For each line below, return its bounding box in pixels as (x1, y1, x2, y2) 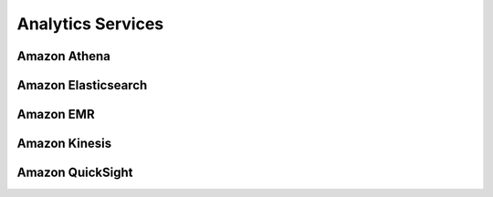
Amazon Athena (16, 48, 111, 64)
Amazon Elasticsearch (16, 78, 148, 93)
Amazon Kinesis (16, 136, 112, 151)
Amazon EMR (16, 107, 95, 122)
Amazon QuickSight (16, 165, 133, 181)
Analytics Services (16, 14, 164, 34)
